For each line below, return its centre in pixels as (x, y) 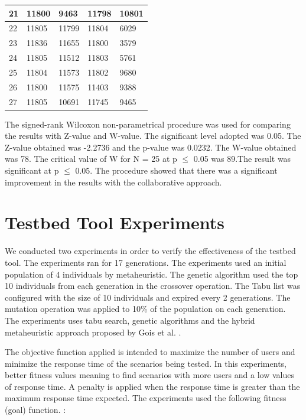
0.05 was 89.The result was (242, 159)
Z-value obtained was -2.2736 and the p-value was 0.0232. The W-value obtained (151, 147)
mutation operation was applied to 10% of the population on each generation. (145, 309)
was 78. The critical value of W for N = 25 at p (91, 159)
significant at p (32, 170)
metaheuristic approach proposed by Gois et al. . (93, 332)
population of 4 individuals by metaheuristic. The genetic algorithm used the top (152, 274)
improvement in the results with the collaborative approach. (113, 182)
